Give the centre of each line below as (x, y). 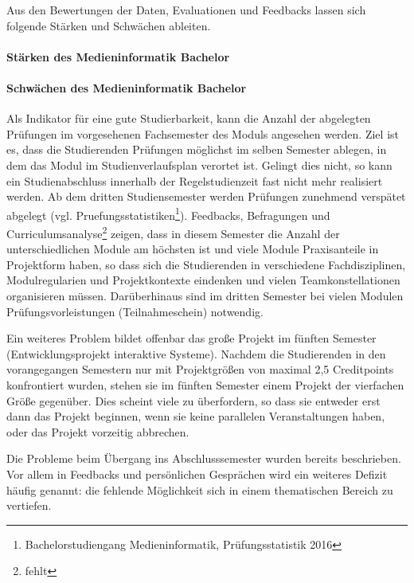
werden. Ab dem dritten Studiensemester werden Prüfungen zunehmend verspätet (206, 196)
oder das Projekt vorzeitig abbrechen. (98, 431)
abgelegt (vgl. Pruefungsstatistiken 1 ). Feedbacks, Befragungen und (168, 213)
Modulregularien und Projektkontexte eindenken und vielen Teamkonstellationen (203, 280)
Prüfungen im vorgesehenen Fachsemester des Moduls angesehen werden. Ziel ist (203, 133)
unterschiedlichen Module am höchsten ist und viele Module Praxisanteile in (193, 249)
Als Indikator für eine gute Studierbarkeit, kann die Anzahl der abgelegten (189, 118)
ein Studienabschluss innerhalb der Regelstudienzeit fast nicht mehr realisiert (195, 180)
